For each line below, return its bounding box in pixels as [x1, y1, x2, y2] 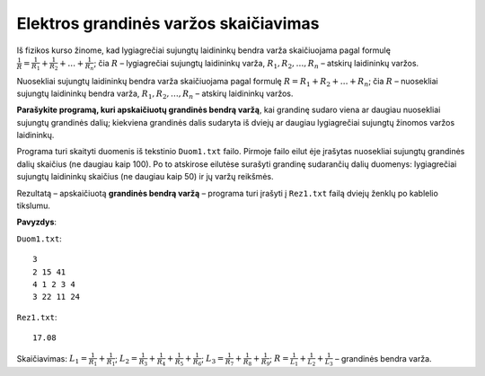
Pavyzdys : [16, 216, 57, 228]
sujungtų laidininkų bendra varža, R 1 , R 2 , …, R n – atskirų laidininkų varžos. [16, 88, 294, 101]
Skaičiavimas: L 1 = [16, 353, 88, 366]
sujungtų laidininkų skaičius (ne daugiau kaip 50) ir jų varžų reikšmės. [16, 171, 274, 182]
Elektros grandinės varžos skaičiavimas [16, 13, 320, 33]
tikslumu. [16, 200, 51, 211]
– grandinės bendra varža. [334, 353, 432, 363]
